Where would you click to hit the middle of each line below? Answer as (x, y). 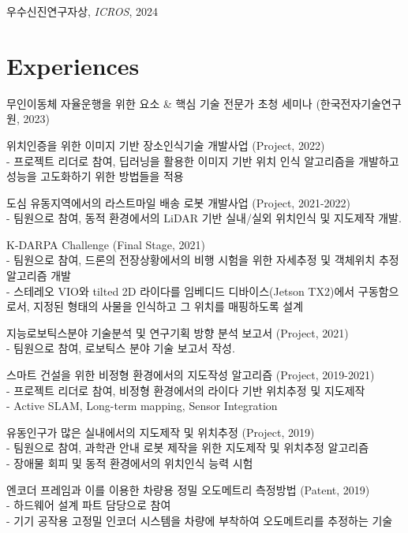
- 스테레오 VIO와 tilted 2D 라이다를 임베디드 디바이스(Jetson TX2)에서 (181, 291)
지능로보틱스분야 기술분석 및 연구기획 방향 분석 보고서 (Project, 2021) (178, 332)
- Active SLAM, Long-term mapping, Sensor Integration (142, 406)
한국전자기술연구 (361, 103)
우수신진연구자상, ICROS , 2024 (82, 11)
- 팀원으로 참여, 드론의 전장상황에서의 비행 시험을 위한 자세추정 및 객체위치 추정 (203, 260)
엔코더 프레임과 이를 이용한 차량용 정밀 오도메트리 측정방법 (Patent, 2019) (188, 489)
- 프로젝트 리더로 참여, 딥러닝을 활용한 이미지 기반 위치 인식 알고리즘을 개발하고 (203, 160)
